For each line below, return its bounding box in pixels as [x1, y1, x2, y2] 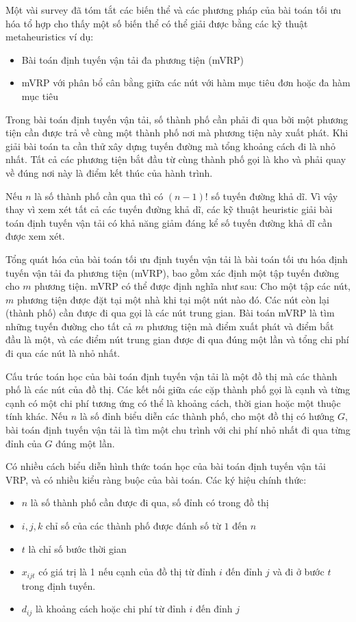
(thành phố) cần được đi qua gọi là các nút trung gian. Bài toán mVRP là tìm [5, 306, 335, 320]
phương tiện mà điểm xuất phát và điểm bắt [147, 319, 334, 333]
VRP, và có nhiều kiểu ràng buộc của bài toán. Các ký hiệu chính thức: [5, 472, 307, 486]
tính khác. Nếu [5, 409, 68, 423]
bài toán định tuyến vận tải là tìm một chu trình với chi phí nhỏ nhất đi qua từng [5, 423, 351, 437]
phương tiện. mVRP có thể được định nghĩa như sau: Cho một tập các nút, [34, 279, 351, 293]
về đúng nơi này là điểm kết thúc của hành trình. [5, 165, 213, 179]
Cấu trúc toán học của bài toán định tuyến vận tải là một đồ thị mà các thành [5, 369, 338, 383]
